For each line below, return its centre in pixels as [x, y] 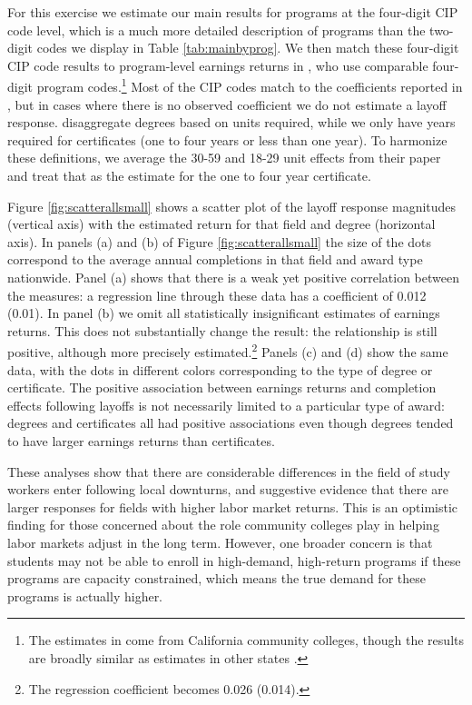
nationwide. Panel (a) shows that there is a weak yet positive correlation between [233, 277]
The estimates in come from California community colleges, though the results [246, 640]
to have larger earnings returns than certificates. [141, 440]
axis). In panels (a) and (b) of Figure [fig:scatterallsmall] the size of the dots [220, 241]
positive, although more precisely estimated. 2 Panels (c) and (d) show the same [228, 350]
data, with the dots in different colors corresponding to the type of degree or [220, 369]
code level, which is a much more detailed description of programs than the [216, 30]
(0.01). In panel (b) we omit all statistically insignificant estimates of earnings [224, 313]
